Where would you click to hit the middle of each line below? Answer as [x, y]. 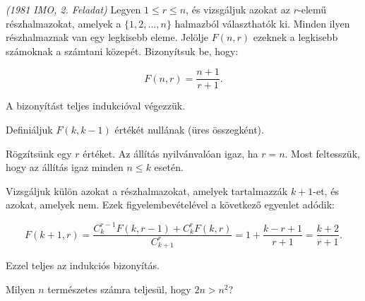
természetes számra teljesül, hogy [119, 289]
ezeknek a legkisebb [295, 37]
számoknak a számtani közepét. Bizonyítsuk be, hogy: [122, 51]
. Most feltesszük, [322, 153]
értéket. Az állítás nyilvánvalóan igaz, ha [170, 153]
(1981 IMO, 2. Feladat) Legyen [73, 9]
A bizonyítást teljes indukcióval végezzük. [96, 106]
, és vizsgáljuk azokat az [238, 9]
